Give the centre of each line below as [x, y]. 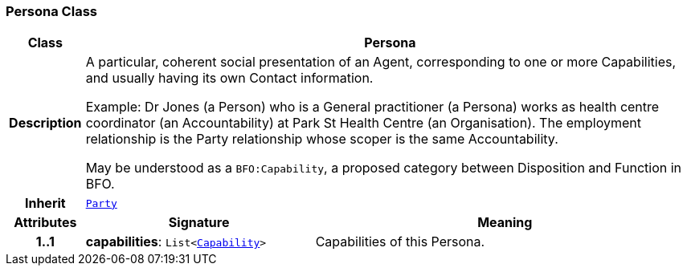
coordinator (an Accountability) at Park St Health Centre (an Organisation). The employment [364, 123]
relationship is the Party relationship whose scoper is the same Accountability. [322, 139]
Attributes [45, 223]
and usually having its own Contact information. [229, 78]
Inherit [45, 203]
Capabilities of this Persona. [400, 242]
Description [45, 123]
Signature [199, 223]
